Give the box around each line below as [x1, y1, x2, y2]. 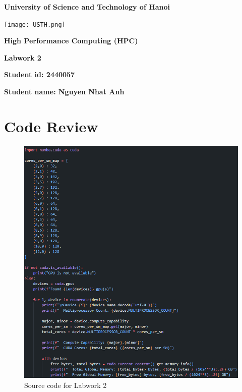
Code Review [4, 116, 98, 136]
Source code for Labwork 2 [24, 379, 107, 390]
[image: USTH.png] [4, 21, 66, 28]
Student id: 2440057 [4, 69, 75, 80]
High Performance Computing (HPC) [4, 35, 138, 46]
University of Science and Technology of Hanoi [4, 2, 170, 12]
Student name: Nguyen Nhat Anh [4, 86, 125, 97]
